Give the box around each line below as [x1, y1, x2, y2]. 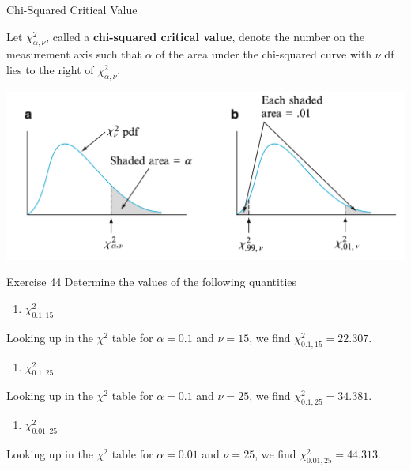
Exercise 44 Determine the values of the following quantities [6, 273, 297, 290]
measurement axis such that [6, 46, 141, 62]
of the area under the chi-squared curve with [156, 46, 372, 62]
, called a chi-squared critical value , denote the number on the [46, 28, 365, 44]
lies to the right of [6, 61, 94, 77]
